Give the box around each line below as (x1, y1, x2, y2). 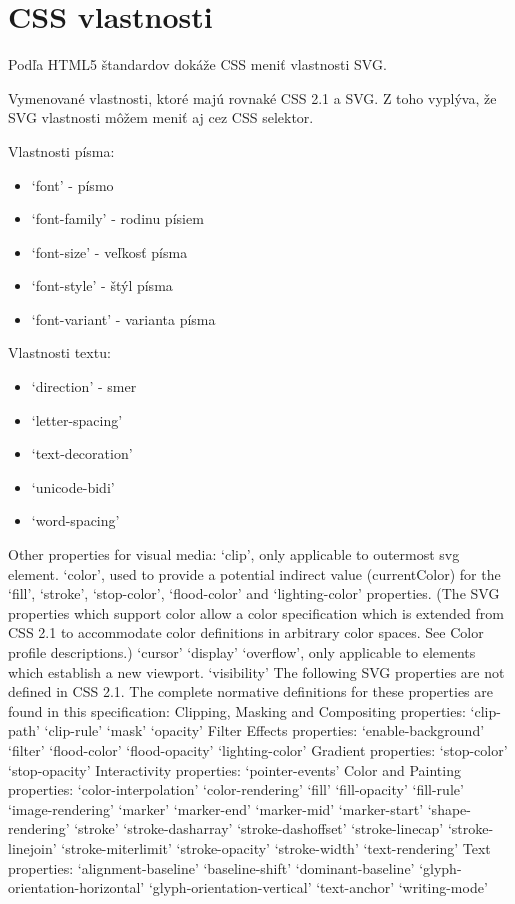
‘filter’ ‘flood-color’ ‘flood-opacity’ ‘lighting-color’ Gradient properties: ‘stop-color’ (8, 739, 508, 760)
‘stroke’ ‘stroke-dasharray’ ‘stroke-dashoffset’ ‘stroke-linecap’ (74, 818, 444, 839)
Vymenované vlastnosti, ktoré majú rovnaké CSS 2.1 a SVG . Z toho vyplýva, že (8, 87, 497, 108)
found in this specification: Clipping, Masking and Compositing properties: (8, 700, 466, 721)
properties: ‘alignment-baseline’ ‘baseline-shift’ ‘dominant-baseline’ (8, 857, 415, 878)
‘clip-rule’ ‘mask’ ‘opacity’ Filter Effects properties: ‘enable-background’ (44, 720, 485, 741)
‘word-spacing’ (31, 510, 120, 531)
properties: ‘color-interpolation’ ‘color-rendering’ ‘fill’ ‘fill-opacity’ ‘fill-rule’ (8, 779, 464, 800)
